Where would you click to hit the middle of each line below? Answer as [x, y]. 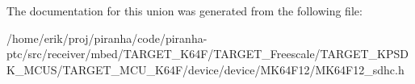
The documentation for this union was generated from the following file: [184, 10]
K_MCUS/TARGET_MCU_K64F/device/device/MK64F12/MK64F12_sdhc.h [205, 69]
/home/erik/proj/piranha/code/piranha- [107, 38]
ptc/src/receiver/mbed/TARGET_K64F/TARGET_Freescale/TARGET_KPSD [207, 54]
